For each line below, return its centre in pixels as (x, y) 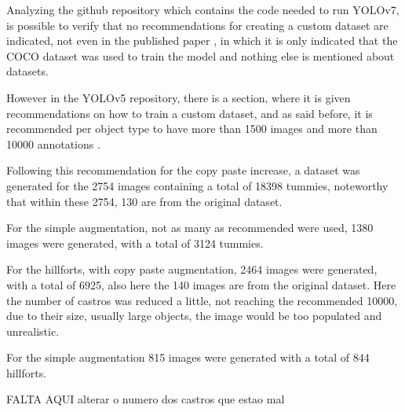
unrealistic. (33, 331)
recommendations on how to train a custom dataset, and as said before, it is (190, 113)
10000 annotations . (53, 143)
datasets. (27, 71)
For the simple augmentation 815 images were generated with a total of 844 (188, 357)
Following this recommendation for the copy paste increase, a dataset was (183, 170)
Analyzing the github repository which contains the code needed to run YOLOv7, (203, 9)
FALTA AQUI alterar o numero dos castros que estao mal (146, 399)
